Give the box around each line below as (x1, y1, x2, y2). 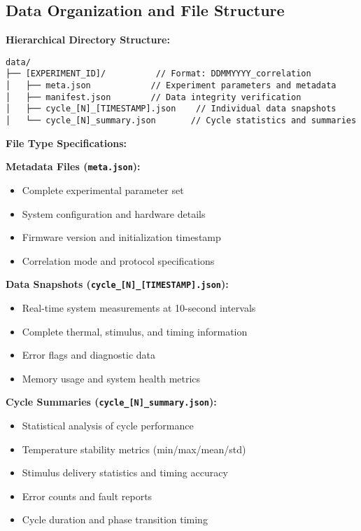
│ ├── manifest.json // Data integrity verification (6, 92, 302, 102)
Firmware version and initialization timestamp (22, 230, 221, 244)
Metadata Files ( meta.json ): (6, 159, 141, 174)
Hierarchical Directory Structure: (6, 32, 170, 47)
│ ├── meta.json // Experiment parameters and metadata (6, 81, 337, 91)
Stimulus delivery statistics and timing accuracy (22, 465, 228, 480)
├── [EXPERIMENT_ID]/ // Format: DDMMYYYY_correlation (6, 69, 311, 79)
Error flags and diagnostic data (22, 347, 156, 362)
